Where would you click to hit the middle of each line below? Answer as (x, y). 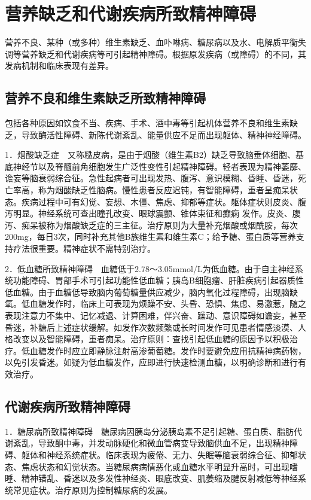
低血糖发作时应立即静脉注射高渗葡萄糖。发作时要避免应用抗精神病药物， (164, 350)
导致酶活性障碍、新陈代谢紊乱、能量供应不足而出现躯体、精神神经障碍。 (164, 134)
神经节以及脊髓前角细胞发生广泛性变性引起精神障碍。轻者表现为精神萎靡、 (159, 166)
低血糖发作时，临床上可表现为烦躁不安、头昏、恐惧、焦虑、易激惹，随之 (164, 304)
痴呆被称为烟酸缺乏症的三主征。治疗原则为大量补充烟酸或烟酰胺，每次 (159, 225)
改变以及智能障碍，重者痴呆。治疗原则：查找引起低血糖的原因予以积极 (151, 339)
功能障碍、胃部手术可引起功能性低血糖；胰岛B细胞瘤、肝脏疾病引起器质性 (158, 280)
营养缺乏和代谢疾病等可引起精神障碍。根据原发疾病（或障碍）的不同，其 (164, 54)
